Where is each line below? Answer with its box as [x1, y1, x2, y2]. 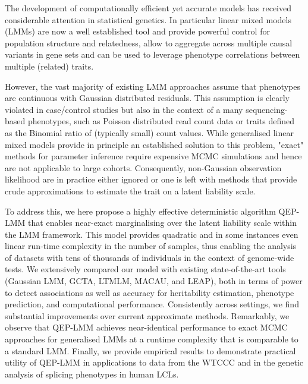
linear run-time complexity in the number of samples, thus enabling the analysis [5, 240, 297, 252]
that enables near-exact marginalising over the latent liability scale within [28, 216, 297, 229]
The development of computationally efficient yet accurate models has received [5, 2, 292, 14]
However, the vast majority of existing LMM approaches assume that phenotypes [5, 80, 300, 92]
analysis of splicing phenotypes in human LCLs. [5, 367, 179, 380]
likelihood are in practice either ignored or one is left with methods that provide [5, 173, 297, 185]
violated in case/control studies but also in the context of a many [5, 103, 243, 115]
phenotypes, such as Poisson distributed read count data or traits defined [27, 115, 295, 127]
